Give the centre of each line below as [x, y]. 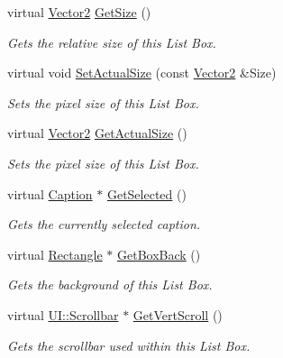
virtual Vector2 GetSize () [79, 12]
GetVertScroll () [178, 314]
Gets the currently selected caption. [104, 224]
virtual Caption [50, 193]
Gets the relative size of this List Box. [112, 42]
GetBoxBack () [159, 254]
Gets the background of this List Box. [110, 285]
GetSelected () [146, 193]
